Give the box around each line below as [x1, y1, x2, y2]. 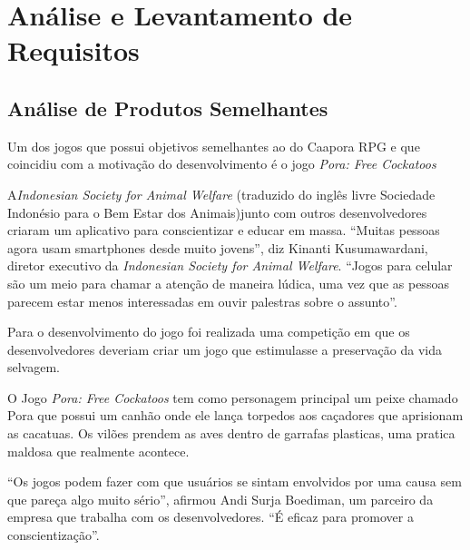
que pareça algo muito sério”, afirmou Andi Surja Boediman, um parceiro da [7, 489, 434, 508]
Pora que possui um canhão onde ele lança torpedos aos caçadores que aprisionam [7, 406, 464, 425]
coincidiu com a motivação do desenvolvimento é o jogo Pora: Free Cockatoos [7, 154, 436, 173]
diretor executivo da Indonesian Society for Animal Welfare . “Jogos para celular [7, 256, 453, 275]
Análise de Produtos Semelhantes [7, 93, 328, 122]
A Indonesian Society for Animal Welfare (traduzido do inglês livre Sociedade [7, 184, 436, 203]
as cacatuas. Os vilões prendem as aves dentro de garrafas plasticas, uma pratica [7, 424, 455, 443]
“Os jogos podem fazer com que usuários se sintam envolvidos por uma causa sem [7, 472, 462, 491]
